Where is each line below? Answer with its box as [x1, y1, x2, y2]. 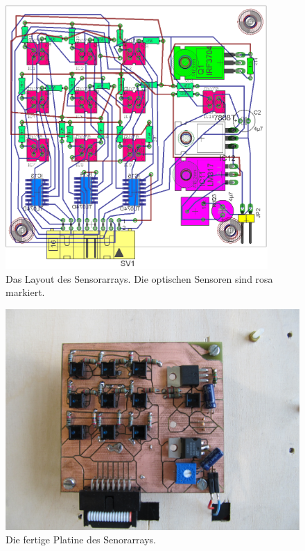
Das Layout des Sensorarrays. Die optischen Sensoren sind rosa [6, 271, 273, 286]
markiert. [6, 285, 45, 299]
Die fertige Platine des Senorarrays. [6, 532, 156, 547]
